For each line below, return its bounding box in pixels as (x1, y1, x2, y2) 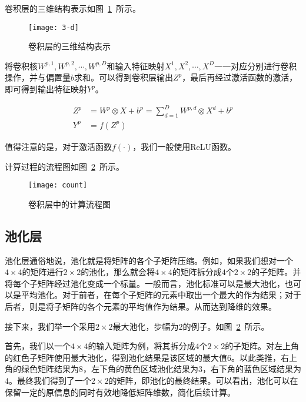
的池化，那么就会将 (81, 266, 155, 278)
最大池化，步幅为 (112, 320, 179, 332)
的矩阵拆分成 (172, 266, 222, 278)
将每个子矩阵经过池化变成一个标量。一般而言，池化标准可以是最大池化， (5, 277, 285, 289)
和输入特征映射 (107, 59, 165, 72)
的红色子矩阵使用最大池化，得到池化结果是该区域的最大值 (5, 351, 227, 363)
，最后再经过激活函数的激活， (182, 71, 298, 83)
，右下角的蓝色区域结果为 (202, 363, 301, 375)
